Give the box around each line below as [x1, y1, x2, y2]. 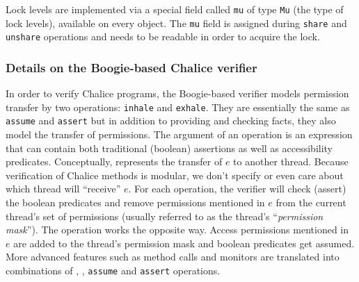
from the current [276, 195, 346, 210]
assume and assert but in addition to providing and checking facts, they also [6, 113, 336, 128]
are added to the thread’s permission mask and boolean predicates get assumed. [13, 235, 355, 250]
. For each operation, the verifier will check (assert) [128, 181, 346, 196]
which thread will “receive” [6, 181, 121, 196]
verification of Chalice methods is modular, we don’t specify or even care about [6, 167, 344, 182]
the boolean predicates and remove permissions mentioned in [6, 195, 265, 210]
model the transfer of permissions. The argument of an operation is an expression [6, 127, 353, 142]
